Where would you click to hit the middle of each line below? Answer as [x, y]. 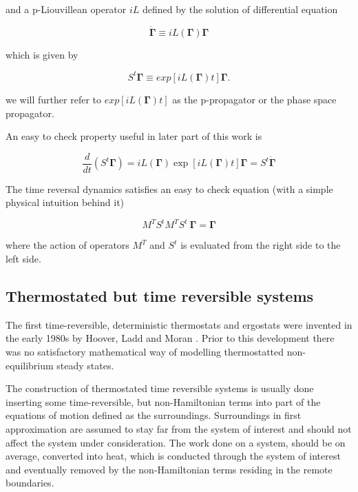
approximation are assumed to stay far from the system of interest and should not [179, 428]
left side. [23, 259]
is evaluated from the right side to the [261, 245]
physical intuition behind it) [65, 202]
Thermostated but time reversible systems [160, 296]
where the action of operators [67, 245]
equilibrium [30, 365]
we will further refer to [53, 99]
